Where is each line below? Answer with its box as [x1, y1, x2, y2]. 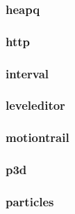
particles [6, 192, 54, 210]
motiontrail [6, 129, 69, 146]
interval [6, 64, 49, 82]
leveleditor [6, 97, 65, 114]
